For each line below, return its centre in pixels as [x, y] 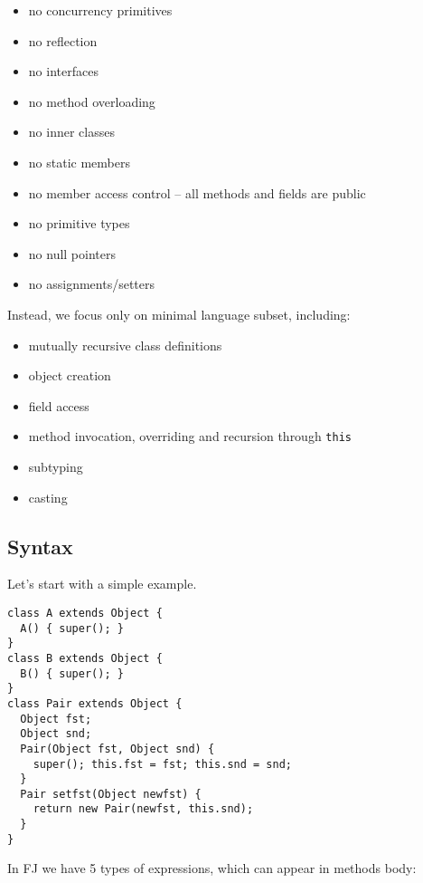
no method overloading [92, 101]
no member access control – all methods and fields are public [197, 192]
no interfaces [63, 71]
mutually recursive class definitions [125, 345]
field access [59, 405]
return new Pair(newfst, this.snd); [143, 809]
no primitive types [79, 223]
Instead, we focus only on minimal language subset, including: [179, 314]
